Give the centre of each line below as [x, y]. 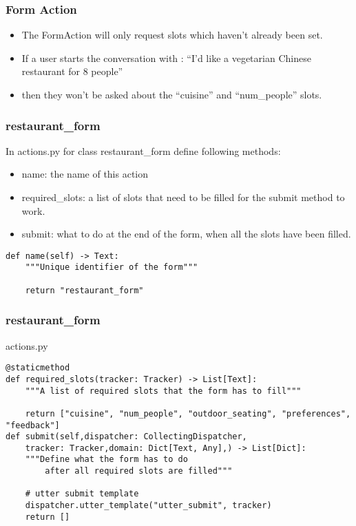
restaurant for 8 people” [72, 71]
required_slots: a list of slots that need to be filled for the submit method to [183, 197]
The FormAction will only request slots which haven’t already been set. [172, 35]
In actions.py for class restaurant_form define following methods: [143, 150]
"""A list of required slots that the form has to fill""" [163, 391]
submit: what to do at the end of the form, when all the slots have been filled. [186, 234]
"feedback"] [33, 425]
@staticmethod [38, 368]
